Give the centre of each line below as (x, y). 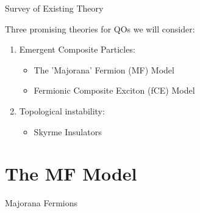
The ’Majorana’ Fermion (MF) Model (104, 69)
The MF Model (71, 174)
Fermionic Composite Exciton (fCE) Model (114, 90)
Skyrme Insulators (68, 131)
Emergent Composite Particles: (77, 49)
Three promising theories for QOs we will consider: (100, 28)
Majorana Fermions (41, 203)
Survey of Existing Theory (54, 8)
